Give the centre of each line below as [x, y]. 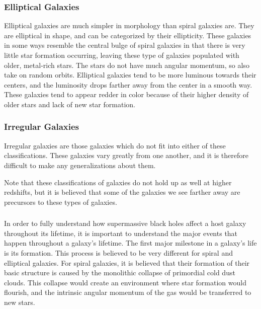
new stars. [20, 302]
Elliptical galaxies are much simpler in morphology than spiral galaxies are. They [129, 25]
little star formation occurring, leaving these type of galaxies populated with [122, 55]
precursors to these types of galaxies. [61, 202]
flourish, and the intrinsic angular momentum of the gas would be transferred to [128, 292]
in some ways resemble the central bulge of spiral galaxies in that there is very [125, 45]
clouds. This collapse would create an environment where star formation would [125, 282]
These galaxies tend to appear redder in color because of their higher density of [126, 94]
